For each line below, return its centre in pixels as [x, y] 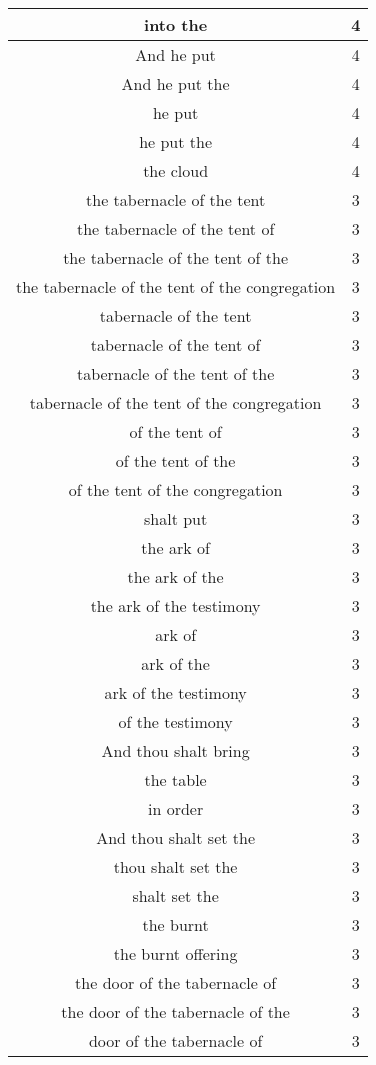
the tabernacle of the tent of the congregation [176, 286]
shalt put [175, 518]
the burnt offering [175, 953]
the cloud [176, 170]
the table [175, 779]
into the [176, 24]
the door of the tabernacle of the [175, 1011]
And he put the [175, 83]
